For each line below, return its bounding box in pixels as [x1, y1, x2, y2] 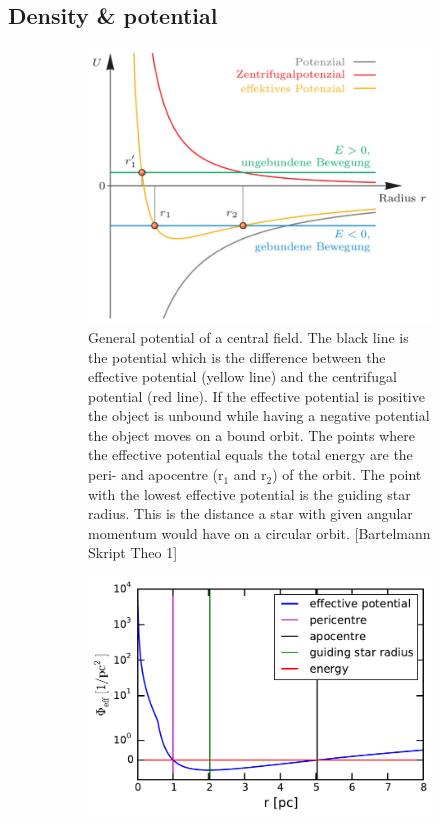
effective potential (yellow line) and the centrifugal [88, 366, 397, 387]
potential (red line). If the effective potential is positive [88, 385, 425, 406]
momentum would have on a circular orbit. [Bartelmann [88, 522, 431, 543]
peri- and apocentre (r [88, 464, 224, 485]
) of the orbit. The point [272, 464, 422, 485]
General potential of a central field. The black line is [88, 326, 409, 347]
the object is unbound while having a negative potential [88, 405, 430, 426]
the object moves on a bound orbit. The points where [88, 424, 415, 445]
